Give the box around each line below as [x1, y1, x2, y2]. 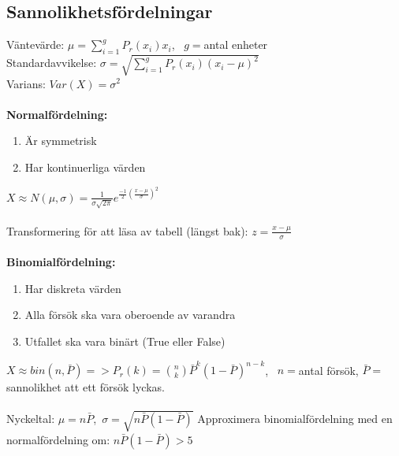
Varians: [6, 75, 46, 91]
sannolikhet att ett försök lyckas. [6, 379, 165, 395]
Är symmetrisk [24, 132, 97, 149]
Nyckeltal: [6, 410, 55, 427]
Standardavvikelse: [6, 54, 97, 71]
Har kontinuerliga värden [24, 158, 146, 175]
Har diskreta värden [24, 280, 121, 296]
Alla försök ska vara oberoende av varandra [24, 306, 236, 323]
